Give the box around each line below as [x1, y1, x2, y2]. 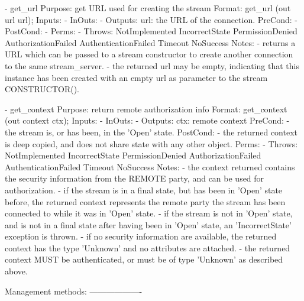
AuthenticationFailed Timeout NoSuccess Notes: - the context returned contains [5, 160, 295, 173]
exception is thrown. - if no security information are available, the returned [5, 230, 277, 242]
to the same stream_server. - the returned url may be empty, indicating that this [5, 59, 299, 72]
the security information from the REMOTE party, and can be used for [5, 172, 264, 185]
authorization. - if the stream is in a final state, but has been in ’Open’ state [5, 183, 283, 196]
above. [5, 265, 28, 277]
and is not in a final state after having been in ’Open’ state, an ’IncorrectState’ [5, 218, 292, 231]
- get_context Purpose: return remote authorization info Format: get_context [5, 102, 287, 115]
